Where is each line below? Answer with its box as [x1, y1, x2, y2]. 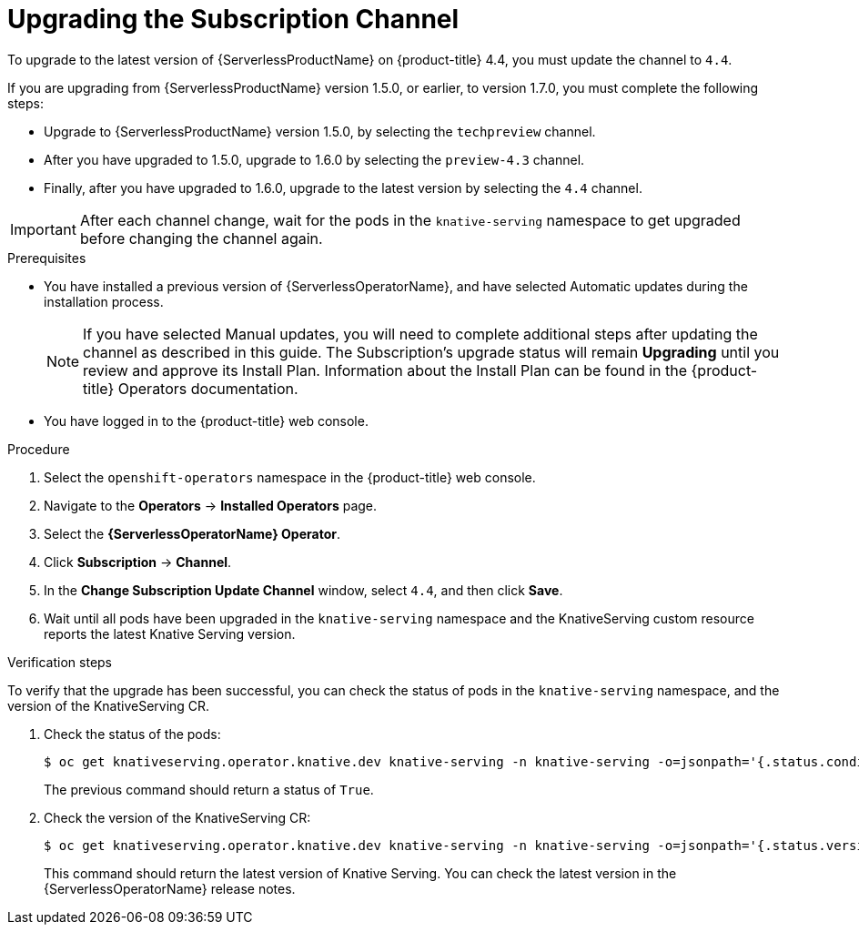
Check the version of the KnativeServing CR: [44, 809, 311, 826]
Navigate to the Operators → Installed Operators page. [44, 497, 378, 513]
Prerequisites [7, 249, 86, 266]
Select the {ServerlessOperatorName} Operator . [44, 525, 340, 542]
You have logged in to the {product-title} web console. [44, 412, 369, 429]
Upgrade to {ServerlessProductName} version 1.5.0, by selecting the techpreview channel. [44, 123, 596, 139]
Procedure [7, 441, 70, 457]
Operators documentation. [117, 379, 298, 398]
